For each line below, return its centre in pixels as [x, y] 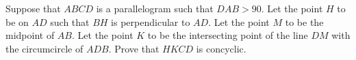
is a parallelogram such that [155, 8]
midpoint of [30, 35]
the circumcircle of [44, 48]
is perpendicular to [151, 21]
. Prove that [134, 48]
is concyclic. [221, 48]
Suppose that [33, 8]
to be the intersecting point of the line [228, 35]
